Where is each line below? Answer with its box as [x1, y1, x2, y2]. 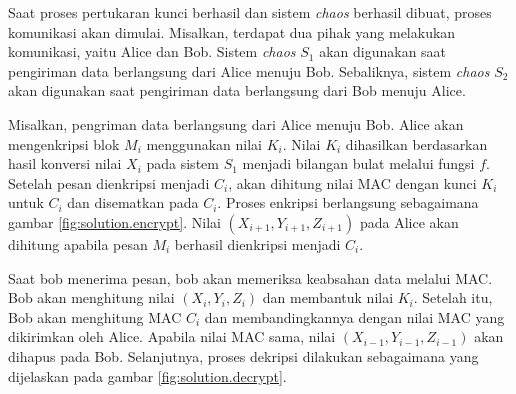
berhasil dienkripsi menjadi [174, 233, 341, 254]
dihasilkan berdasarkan [345, 133, 488, 154]
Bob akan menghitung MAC [8, 306, 182, 327]
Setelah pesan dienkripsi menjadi [8, 172, 210, 193]
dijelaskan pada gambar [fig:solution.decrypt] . [8, 365, 287, 386]
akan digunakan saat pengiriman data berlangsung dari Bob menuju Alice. [8, 80, 466, 101]
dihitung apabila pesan [8, 233, 148, 254]
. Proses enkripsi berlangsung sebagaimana [217, 192, 479, 213]
